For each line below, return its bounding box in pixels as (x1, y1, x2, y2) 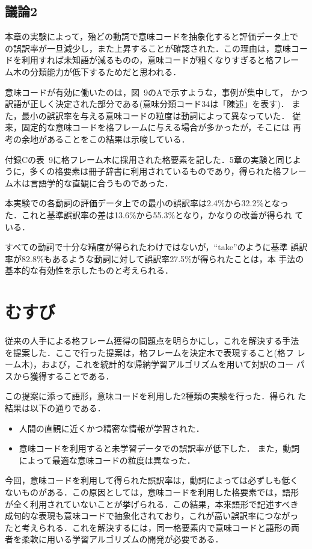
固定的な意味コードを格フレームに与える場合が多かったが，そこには (21, 121, 290, 133)
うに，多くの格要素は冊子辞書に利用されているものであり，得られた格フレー (5, 165, 307, 177)
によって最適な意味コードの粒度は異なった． (19, 453, 195, 466)
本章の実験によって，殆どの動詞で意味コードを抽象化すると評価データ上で (5, 30, 298, 43)
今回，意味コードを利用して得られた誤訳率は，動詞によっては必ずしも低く (5, 474, 299, 486)
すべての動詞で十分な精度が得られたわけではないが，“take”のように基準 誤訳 (5, 241, 308, 253)
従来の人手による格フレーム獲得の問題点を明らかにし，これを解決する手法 (5, 334, 299, 347)
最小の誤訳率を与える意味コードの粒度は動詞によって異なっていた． (21, 109, 290, 121)
